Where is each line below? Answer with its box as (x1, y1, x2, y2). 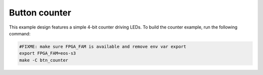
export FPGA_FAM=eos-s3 (19, 51, 76, 56)
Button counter (9, 7, 72, 18)
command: (9, 30, 31, 36)
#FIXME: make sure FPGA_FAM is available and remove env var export (19, 44, 187, 49)
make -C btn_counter (19, 57, 68, 63)
